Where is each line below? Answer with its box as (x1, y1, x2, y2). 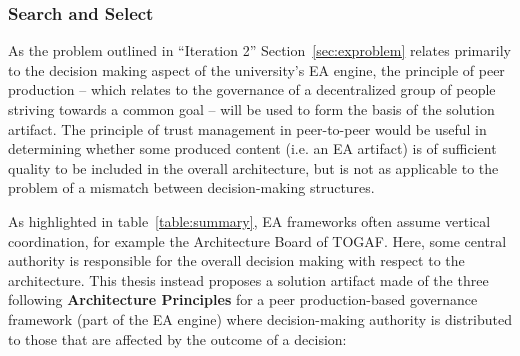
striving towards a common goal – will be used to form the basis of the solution (8, 99, 495, 119)
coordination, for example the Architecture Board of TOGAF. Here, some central (8, 230, 507, 251)
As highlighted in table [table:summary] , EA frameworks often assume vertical (8, 210, 491, 231)
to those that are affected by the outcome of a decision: (8, 328, 347, 349)
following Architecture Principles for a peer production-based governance (8, 289, 478, 310)
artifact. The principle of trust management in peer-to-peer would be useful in (8, 118, 487, 139)
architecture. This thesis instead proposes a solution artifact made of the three (8, 269, 489, 290)
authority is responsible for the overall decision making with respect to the (8, 250, 465, 271)
